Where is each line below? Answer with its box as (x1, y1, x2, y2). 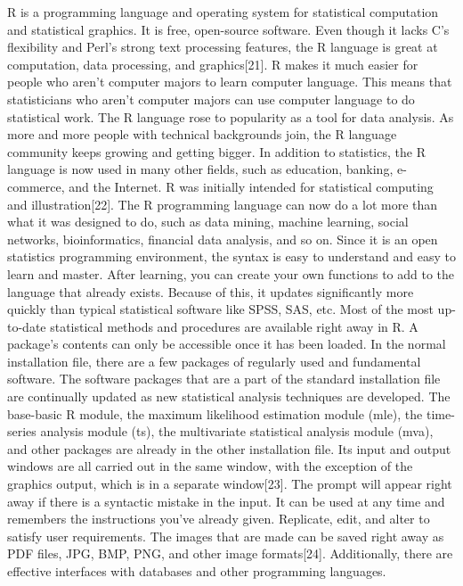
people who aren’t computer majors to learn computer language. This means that (7, 72, 452, 91)
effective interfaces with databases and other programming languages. (7, 562, 386, 580)
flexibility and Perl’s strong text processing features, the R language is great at (7, 37, 438, 56)
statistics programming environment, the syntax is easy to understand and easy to (7, 247, 456, 266)
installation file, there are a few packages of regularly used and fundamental (7, 351, 421, 370)
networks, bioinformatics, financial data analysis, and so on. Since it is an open (7, 229, 438, 248)
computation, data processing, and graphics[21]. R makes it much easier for (7, 54, 418, 73)
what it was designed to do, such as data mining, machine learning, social (7, 212, 409, 231)
